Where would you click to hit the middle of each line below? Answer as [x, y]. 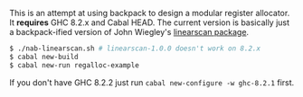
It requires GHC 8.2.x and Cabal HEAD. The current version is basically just [150, 22]
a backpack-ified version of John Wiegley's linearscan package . [129, 32]
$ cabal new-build [44, 57]
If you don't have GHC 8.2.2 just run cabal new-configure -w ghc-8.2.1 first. [152, 82]
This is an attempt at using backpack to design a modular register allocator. [150, 13]
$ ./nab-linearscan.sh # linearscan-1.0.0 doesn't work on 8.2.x [135, 48]
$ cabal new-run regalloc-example [75, 65]
